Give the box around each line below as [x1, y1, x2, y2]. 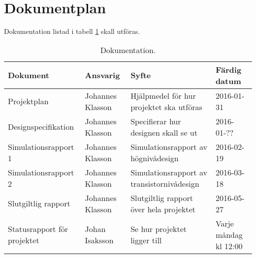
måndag [215, 229, 243, 240]
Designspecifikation [8, 121, 74, 133]
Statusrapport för [8, 223, 68, 235]
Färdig [215, 63, 242, 75]
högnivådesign [130, 152, 179, 164]
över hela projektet [130, 203, 195, 215]
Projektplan [8, 95, 49, 107]
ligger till [130, 234, 162, 246]
